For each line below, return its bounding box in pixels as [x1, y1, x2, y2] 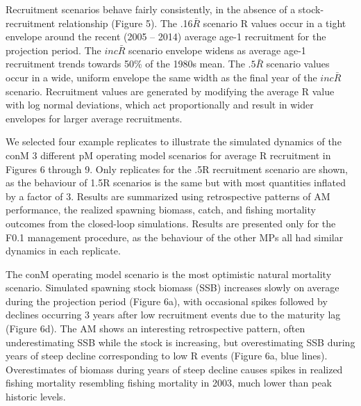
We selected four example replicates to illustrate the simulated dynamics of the [6, 134, 342, 149]
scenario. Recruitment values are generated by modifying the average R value [6, 83, 335, 98]
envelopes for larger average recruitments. [6, 111, 183, 125]
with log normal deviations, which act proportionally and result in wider [6, 97, 314, 112]
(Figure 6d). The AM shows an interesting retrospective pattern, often [6, 321, 305, 336]
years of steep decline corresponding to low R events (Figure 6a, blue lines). [6, 348, 328, 363]
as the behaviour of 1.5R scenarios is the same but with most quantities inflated [6, 175, 346, 190]
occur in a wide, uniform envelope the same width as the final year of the [6, 70, 317, 84]
